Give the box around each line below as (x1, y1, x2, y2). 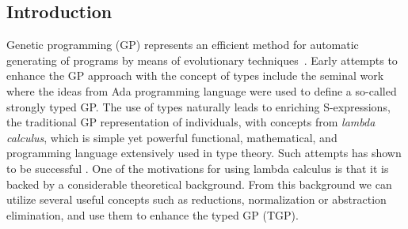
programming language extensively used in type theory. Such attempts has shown (6, 145, 402, 161)
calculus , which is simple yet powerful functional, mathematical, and (6, 129, 337, 145)
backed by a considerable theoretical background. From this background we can (6, 175, 392, 192)
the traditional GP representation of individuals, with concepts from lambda (6, 114, 376, 130)
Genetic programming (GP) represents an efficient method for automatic (6, 36, 359, 53)
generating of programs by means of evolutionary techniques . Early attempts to (6, 51, 398, 68)
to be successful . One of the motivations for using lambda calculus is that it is (6, 160, 389, 176)
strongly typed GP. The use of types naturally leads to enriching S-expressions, (6, 98, 391, 114)
